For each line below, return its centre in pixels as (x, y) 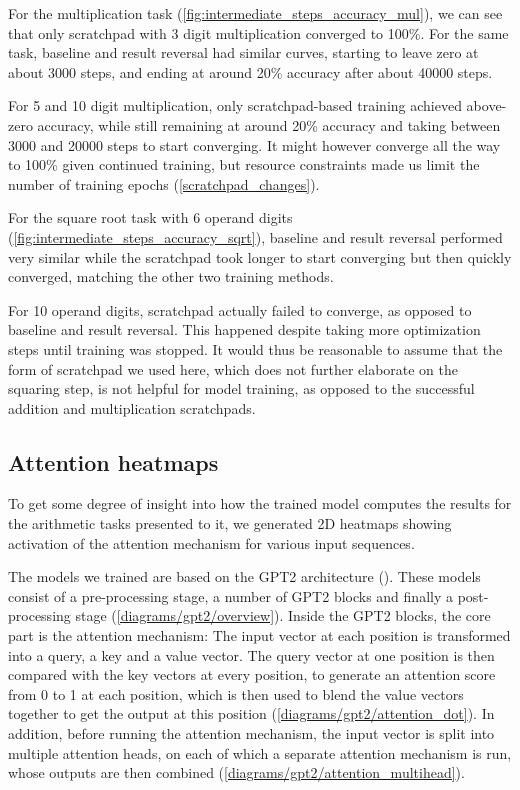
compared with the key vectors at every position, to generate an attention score (252, 674)
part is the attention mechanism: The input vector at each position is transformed (259, 635)
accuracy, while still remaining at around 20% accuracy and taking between (269, 124)
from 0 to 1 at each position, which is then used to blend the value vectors (236, 693)
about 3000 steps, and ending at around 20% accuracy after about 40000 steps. (250, 71)
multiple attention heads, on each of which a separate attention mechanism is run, (260, 752)
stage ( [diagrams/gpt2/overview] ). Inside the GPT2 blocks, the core (283, 615)
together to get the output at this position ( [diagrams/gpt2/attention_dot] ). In (251, 713)
